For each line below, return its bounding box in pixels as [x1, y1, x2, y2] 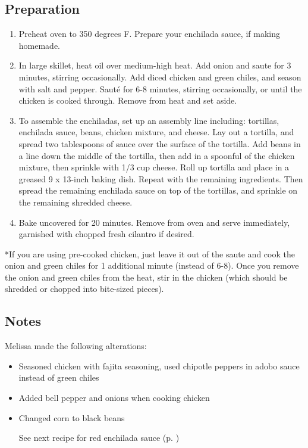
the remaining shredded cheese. [18, 195, 133, 208]
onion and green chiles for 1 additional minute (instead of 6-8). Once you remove [5, 259, 299, 272]
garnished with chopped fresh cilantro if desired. [18, 228, 194, 240]
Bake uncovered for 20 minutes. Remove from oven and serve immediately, [18, 216, 290, 228]
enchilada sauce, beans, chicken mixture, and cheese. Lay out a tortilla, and [18, 126, 294, 138]
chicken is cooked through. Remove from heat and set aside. [18, 94, 237, 107]
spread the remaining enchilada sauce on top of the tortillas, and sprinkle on [18, 184, 298, 197]
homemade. [18, 39, 61, 51]
